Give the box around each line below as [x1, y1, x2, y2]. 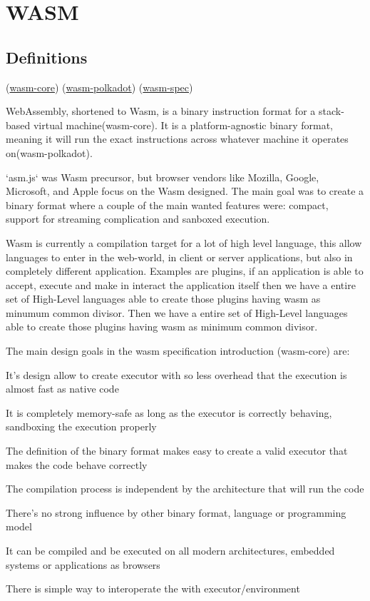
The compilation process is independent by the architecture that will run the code [6, 481, 364, 496]
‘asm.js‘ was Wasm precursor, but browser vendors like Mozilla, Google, [6, 169, 319, 184]
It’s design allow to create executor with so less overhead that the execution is [6, 367, 347, 382]
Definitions [6, 46, 88, 68]
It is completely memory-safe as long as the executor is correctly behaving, [6, 405, 332, 420]
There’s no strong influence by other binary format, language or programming [6, 505, 346, 520]
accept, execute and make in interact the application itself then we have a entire [6, 277, 356, 292]
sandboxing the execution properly [6, 419, 157, 434]
